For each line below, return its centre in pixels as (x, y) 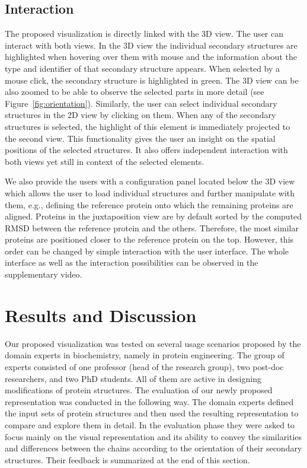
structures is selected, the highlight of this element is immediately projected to (148, 126)
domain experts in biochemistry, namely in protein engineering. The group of (145, 355)
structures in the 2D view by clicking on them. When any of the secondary (140, 115)
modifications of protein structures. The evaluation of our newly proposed (139, 390)
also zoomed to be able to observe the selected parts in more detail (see (135, 92)
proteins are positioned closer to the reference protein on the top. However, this (149, 239)
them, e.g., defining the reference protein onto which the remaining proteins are (149, 204)
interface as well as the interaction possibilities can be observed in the (132, 262)
